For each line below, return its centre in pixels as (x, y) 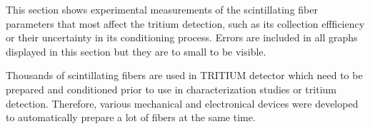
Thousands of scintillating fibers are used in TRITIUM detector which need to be (184, 75)
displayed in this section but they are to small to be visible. (136, 51)
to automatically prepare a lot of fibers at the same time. (131, 117)
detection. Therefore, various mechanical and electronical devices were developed (182, 103)
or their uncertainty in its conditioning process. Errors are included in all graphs (182, 37)
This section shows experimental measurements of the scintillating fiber (162, 9)
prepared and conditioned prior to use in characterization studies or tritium (171, 89)
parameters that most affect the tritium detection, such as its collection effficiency (185, 23)
